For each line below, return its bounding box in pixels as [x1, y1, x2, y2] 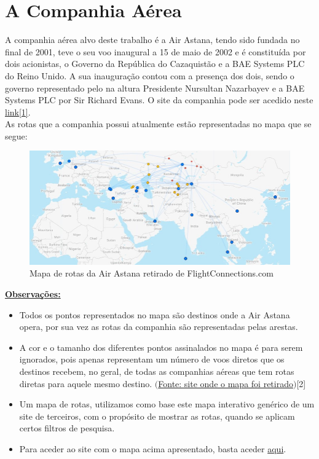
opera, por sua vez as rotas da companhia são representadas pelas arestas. [19, 320, 298, 333]
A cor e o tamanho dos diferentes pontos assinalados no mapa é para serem [19, 340, 303, 353]
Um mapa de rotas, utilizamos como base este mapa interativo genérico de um [19, 398, 315, 410]
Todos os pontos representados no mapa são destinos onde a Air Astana [19, 308, 290, 321]
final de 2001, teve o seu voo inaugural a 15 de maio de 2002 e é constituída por [5, 45, 306, 58]
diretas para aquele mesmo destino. [19, 377, 152, 390]
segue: [5, 129, 28, 142]
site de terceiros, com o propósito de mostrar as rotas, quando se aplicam [19, 409, 295, 422]
